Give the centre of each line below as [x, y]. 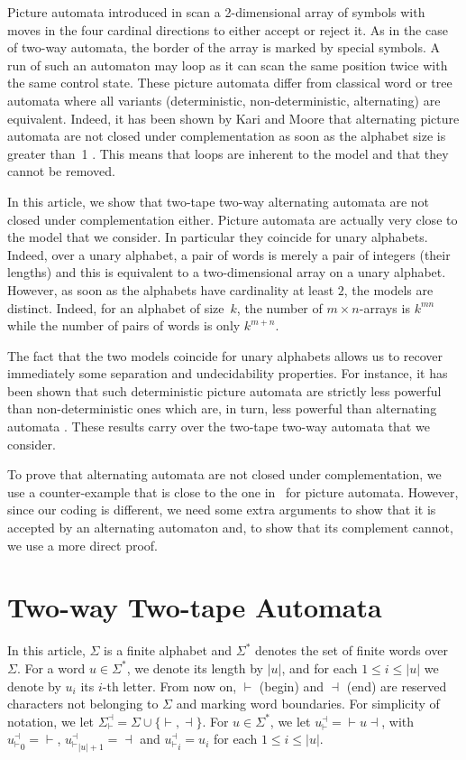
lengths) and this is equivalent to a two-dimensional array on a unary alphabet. [227, 272]
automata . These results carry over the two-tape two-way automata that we [219, 426]
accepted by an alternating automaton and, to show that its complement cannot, [230, 528]
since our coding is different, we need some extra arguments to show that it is [222, 510]
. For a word [51, 667]
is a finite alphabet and [168, 650]
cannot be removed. [61, 171]
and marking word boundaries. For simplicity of [308, 704]
